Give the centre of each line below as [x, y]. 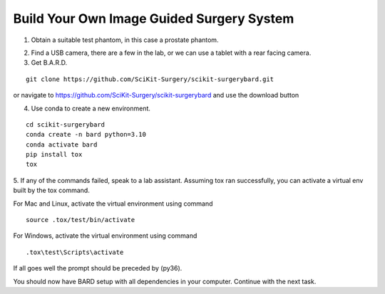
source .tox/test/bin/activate [81, 220]
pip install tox [54, 154]
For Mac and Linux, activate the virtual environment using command [113, 204]
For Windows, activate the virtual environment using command [105, 236]
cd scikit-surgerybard [66, 124]
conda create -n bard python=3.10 [86, 135]
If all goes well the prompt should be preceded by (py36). [98, 268]
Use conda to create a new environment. [91, 108]
